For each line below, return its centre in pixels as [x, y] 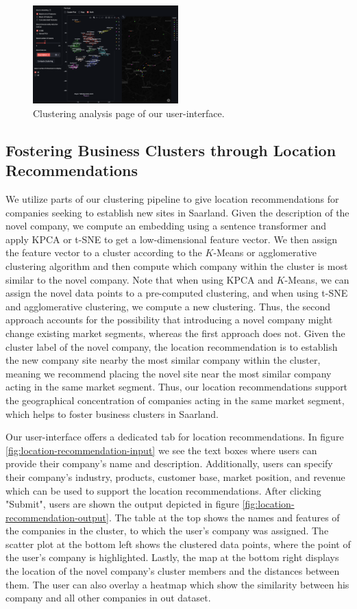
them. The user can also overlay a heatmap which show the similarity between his [177, 584]
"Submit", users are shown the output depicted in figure [123, 504]
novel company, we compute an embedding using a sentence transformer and [166, 226]
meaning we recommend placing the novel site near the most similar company [169, 373]
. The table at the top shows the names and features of [224, 517]
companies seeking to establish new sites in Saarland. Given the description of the [177, 212]
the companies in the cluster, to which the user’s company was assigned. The [167, 531]
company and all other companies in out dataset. [108, 598]
